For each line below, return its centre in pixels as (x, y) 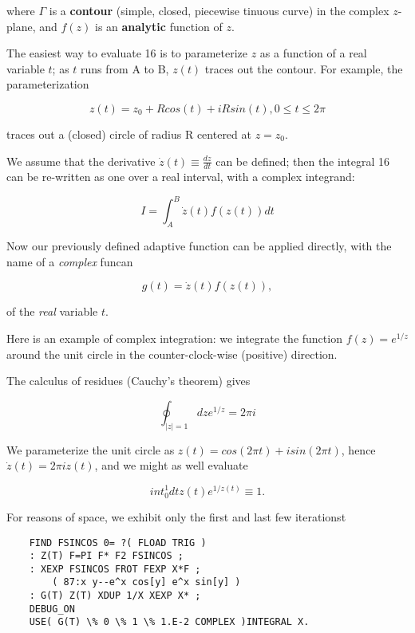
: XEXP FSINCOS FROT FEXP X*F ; (115, 569)
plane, (21, 26)
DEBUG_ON (52, 609)
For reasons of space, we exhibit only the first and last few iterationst (176, 516)
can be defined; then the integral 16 (302, 161)
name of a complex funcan (70, 261)
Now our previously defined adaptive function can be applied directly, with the (199, 246)
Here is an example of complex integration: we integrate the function (174, 338)
